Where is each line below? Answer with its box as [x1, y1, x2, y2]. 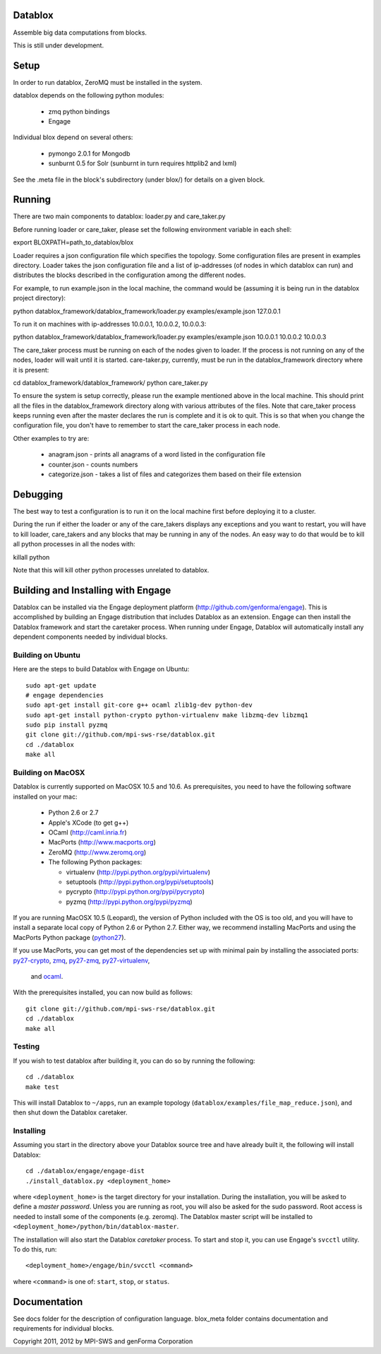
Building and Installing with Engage [13, 584, 171, 596]
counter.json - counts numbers [48, 460, 138, 469]
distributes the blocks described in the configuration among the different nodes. [13, 271, 246, 279]
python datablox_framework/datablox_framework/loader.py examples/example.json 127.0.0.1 [13, 307, 282, 315]
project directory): [13, 294, 66, 302]
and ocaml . [30, 972, 64, 981]
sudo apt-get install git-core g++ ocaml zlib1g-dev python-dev [25, 701, 253, 710]
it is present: [13, 365, 49, 374]
